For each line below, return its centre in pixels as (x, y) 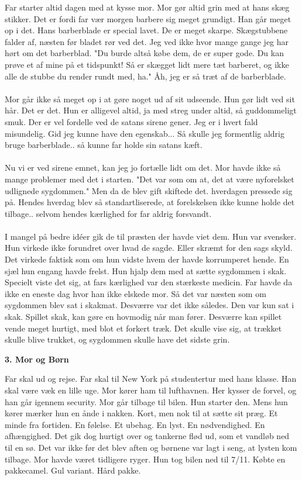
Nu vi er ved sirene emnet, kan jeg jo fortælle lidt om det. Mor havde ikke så (143, 168)
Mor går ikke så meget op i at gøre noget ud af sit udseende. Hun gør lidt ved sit (150, 99)
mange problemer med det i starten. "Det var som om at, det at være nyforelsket (150, 179)
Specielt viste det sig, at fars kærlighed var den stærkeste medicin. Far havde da (149, 282)
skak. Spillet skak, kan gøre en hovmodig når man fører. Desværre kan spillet (143, 317)
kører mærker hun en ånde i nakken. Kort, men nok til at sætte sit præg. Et (141, 413)
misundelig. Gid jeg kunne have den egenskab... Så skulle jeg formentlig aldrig (145, 133)
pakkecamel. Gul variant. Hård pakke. (73, 470)
